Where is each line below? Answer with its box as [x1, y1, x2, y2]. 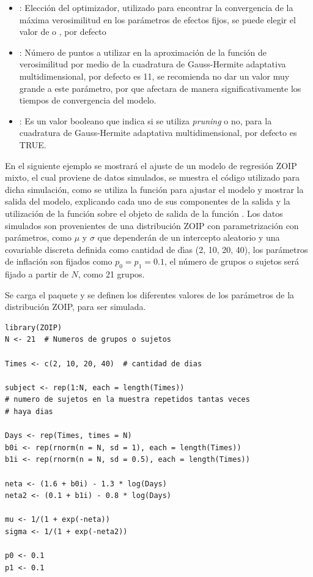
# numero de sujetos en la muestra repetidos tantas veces [5, 395, 250, 404]
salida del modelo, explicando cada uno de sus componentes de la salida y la [5, 195, 290, 208]
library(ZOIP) [5, 323, 62, 332]
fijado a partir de [5, 268, 68, 281]
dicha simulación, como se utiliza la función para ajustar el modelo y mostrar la [5, 183, 304, 195]
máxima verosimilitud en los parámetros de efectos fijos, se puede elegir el [19, 13, 296, 26]
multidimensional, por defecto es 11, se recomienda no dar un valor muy [19, 69, 290, 82]
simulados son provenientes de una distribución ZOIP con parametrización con [5, 219, 299, 232]
